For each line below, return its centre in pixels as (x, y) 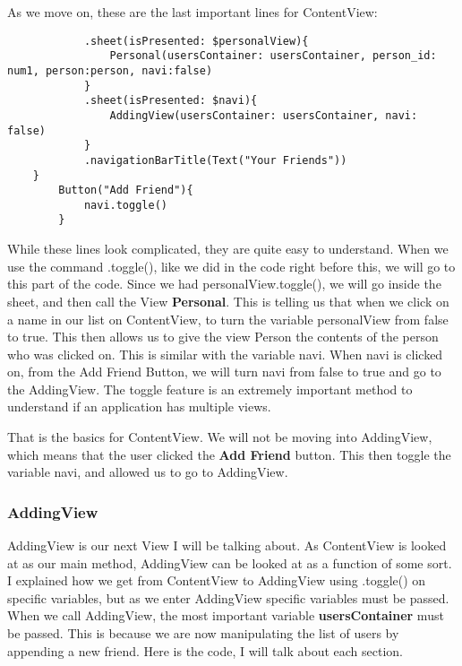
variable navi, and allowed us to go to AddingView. (148, 472)
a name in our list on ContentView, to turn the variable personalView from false (228, 319)
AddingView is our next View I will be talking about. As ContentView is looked (227, 545)
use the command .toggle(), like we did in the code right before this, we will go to (231, 266)
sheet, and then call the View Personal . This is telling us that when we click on (228, 301)
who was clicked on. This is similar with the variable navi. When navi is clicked (225, 354)
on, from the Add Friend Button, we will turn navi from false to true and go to (224, 372)
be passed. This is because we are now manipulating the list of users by (203, 633)
